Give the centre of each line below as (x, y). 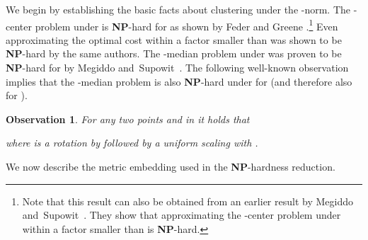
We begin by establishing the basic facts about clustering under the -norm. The (178, 9)
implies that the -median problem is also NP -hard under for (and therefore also (179, 81)
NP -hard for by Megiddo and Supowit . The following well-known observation (177, 68)
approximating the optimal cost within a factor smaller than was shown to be (174, 39)
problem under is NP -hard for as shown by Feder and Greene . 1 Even (186, 25)
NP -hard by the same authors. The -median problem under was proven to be (174, 53)
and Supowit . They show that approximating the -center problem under (182, 215)
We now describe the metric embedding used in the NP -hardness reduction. (171, 166)
